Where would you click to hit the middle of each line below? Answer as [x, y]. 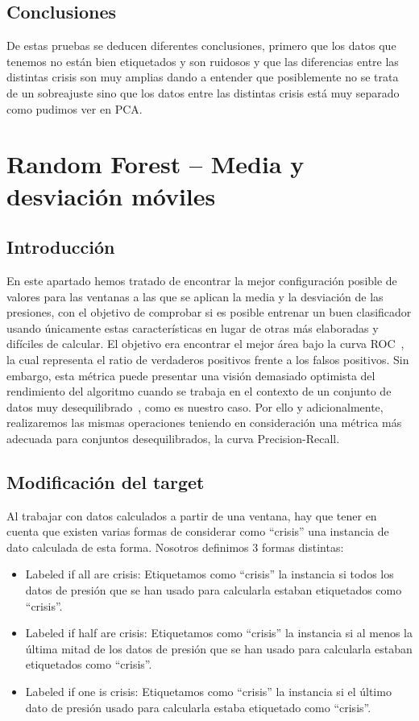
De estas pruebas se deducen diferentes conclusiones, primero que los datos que [201, 46]
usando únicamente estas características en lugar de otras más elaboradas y [193, 327]
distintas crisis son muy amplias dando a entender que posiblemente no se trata [203, 77]
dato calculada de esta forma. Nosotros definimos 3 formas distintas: [175, 547]
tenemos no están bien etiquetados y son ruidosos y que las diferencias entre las [203, 61]
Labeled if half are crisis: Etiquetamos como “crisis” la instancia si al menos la [219, 633]
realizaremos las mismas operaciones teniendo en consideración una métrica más [204, 423]
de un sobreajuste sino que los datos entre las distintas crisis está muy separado [203, 92]
